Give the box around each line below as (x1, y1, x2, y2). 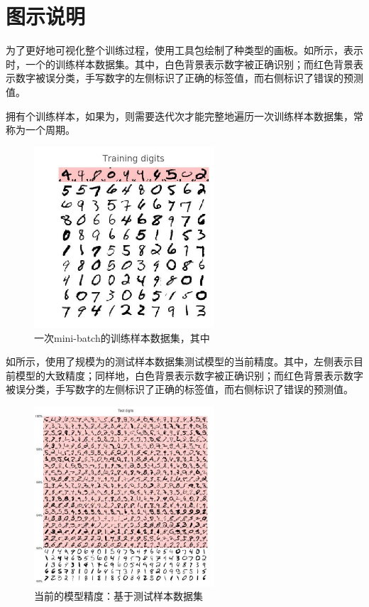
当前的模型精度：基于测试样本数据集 (34, 589, 203, 603)
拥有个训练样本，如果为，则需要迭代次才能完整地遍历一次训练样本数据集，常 (6, 108, 363, 123)
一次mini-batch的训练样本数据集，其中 (34, 330, 210, 345)
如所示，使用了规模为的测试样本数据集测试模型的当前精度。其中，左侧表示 (6, 354, 353, 369)
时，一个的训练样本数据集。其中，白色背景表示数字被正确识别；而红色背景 (6, 56, 353, 71)
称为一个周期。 (6, 122, 75, 137)
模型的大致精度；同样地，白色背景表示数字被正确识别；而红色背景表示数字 (15, 367, 363, 382)
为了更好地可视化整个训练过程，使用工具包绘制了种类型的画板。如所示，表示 (6, 43, 363, 58)
